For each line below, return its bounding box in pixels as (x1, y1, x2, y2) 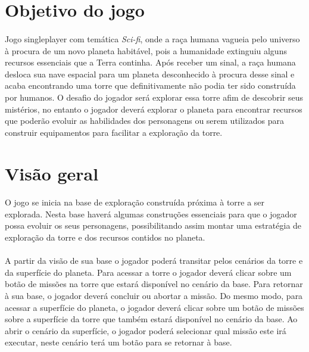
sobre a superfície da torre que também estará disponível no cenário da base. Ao (5, 313, 298, 325)
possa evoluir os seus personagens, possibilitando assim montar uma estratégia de (5, 219, 302, 232)
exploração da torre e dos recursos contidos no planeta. (5, 231, 205, 244)
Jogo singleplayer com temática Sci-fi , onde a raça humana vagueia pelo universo (5, 32, 300, 45)
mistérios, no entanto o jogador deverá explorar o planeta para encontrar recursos (5, 102, 302, 115)
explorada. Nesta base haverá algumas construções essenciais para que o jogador (5, 207, 297, 220)
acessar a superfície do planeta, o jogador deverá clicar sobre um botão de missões (5, 301, 304, 313)
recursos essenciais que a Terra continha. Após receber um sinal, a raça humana (5, 56, 296, 68)
